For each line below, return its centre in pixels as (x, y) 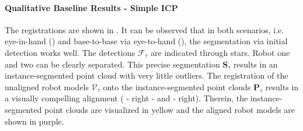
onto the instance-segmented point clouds (177, 86)
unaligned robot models (47, 86)
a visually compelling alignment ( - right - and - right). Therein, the (126, 98)
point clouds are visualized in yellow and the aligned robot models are (170, 109)
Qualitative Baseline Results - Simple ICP (91, 7)
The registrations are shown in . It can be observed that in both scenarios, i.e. (144, 29)
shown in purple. (34, 121)
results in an (256, 64)
